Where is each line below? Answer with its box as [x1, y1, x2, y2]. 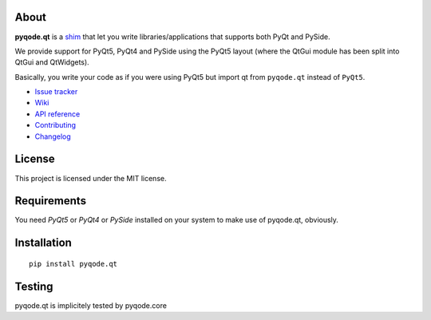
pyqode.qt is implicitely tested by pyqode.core [14, 300, 168, 310]
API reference [34, 109, 81, 119]
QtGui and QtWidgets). [14, 57, 89, 67]
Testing [14, 279, 53, 293]
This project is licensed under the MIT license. [14, 173, 167, 183]
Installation [14, 236, 72, 250]
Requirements [14, 194, 87, 207]
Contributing [34, 120, 76, 130]
